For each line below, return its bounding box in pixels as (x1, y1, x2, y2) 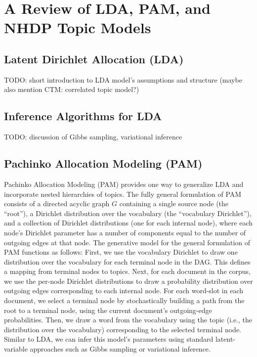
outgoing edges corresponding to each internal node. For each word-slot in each (4, 285, 244, 296)
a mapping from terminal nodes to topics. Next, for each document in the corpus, (4, 266, 251, 276)
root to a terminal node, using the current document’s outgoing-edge (4, 305, 212, 315)
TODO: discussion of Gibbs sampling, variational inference (4, 132, 182, 142)
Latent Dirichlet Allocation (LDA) (4, 51, 184, 66)
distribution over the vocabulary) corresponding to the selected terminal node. (4, 324, 242, 334)
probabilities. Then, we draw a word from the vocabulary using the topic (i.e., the (4, 314, 253, 325)
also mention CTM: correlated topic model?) (4, 84, 139, 94)
